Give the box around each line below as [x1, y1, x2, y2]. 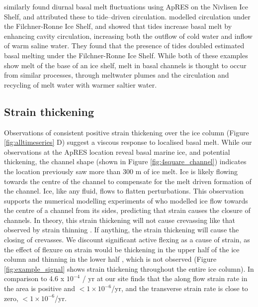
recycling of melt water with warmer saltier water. [4, 79, 157, 90]
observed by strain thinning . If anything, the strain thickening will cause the [4, 224, 239, 235]
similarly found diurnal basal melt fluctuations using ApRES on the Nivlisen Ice [4, 1, 248, 11]
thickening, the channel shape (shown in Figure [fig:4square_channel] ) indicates [4, 156, 247, 167]
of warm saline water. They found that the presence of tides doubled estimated [4, 40, 245, 51]
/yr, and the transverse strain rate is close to [111, 283, 248, 294]
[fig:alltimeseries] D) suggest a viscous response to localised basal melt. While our [4, 137, 252, 147]
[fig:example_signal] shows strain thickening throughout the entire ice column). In [4, 263, 254, 274]
